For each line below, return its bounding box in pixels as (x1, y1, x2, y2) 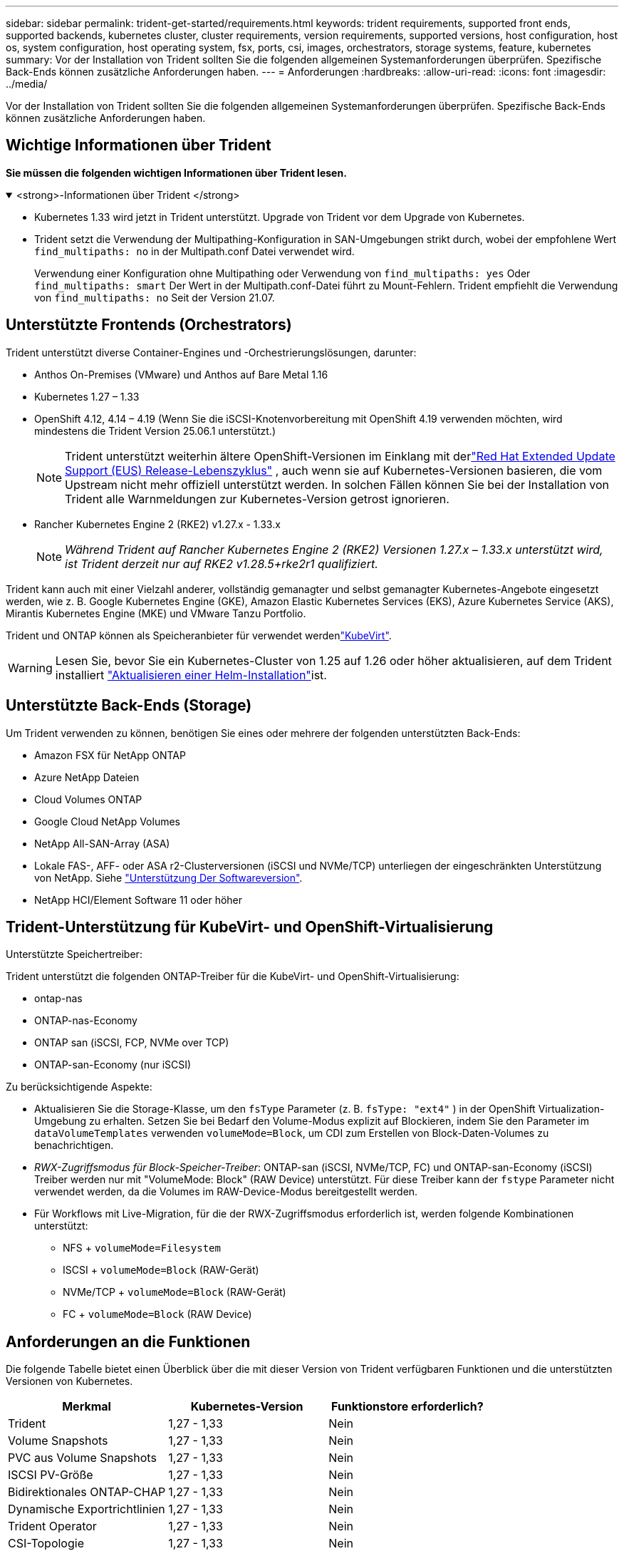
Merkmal (62, 1399, 111, 1414)
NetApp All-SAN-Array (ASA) (34, 837, 170, 850)
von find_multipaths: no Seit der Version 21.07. (34, 291, 275, 304)
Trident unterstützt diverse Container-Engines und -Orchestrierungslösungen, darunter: (6, 346, 417, 359)
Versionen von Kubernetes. (6, 1375, 133, 1388)
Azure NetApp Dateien (34, 771, 140, 783)
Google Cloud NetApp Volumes (34, 815, 180, 828)
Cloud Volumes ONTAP (34, 793, 142, 805)
